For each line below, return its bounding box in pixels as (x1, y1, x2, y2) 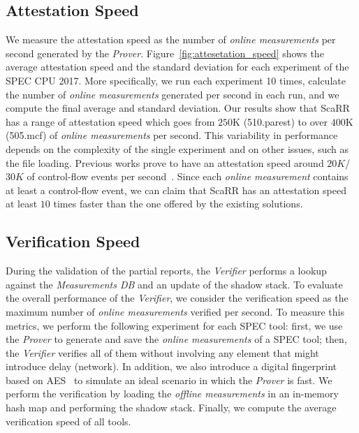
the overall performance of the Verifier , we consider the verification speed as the (6, 291, 349, 305)
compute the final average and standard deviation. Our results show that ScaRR (6, 101, 350, 115)
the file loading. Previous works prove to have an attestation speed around (6, 155, 324, 170)
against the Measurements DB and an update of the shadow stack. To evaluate (6, 277, 343, 291)
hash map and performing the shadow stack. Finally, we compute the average (6, 400, 337, 415)
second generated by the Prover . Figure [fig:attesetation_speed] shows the (6, 45, 324, 60)
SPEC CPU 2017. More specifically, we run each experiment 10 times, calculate (6, 73, 346, 87)
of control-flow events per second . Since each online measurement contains (27, 169, 349, 184)
